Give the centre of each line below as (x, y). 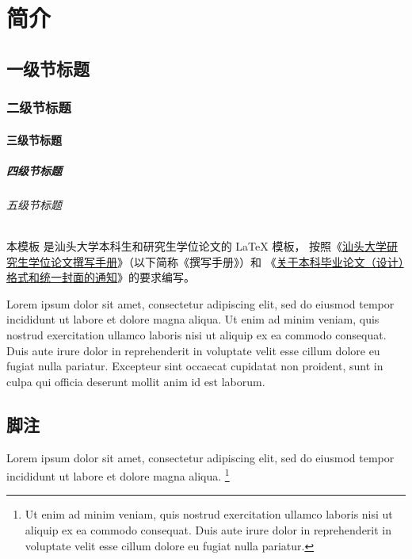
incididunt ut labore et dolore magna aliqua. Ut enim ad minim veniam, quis (193, 319)
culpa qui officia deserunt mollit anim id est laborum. (136, 381)
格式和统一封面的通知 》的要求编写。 (101, 277)
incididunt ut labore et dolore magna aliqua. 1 (118, 475)
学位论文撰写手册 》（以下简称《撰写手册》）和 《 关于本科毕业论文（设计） (216, 261)
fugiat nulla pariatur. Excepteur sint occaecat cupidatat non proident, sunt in (195, 366)
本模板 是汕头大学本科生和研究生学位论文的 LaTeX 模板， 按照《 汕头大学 (197, 245)
